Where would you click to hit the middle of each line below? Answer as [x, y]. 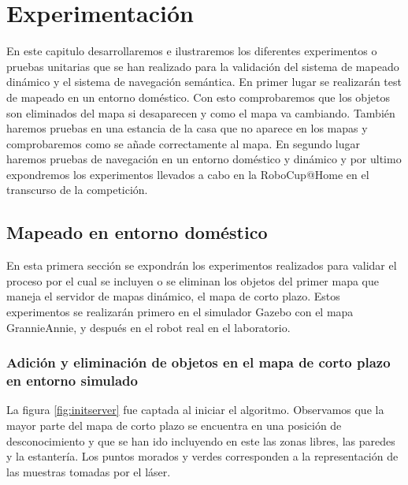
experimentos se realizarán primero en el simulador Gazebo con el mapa [180, 312]
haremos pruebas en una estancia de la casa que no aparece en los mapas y [187, 128]
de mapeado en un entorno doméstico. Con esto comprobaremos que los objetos [198, 97]
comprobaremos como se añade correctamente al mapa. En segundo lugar [183, 143]
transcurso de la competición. [77, 190]
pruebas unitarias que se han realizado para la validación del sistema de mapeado [203, 66]
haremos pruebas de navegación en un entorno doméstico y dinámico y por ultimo [204, 159]
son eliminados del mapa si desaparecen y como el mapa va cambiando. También [201, 112]
